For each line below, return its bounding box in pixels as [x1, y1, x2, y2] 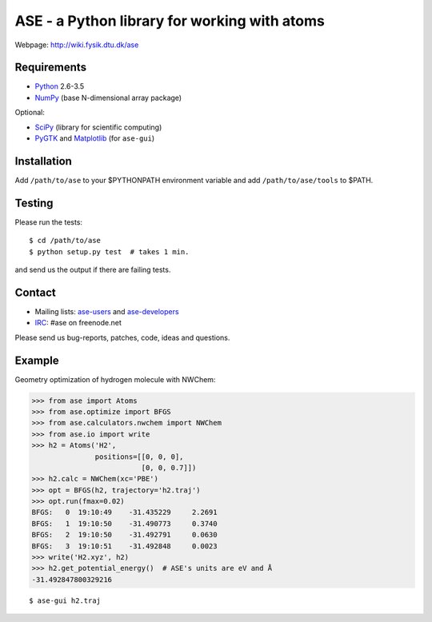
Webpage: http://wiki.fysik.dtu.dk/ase [14, 40, 139, 50]
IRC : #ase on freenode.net [34, 318, 122, 328]
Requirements [14, 61, 87, 74]
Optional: [14, 108, 46, 118]
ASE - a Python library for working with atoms [14, 12, 326, 30]
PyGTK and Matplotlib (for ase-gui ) [34, 134, 155, 143]
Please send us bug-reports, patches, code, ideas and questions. [14, 333, 230, 342]
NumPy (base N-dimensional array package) [34, 93, 182, 102]
